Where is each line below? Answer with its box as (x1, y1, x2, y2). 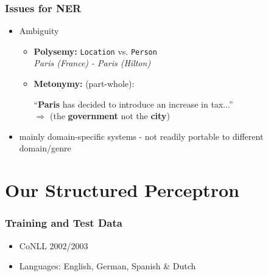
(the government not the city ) (49, 109, 170, 122)
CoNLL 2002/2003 (19, 239, 88, 252)
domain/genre (19, 142, 71, 154)
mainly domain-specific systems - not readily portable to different (19, 129, 264, 142)
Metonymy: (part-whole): (33, 77, 135, 90)
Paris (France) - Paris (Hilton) (33, 57, 151, 69)
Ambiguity (19, 24, 59, 37)
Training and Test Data (5, 215, 122, 230)
